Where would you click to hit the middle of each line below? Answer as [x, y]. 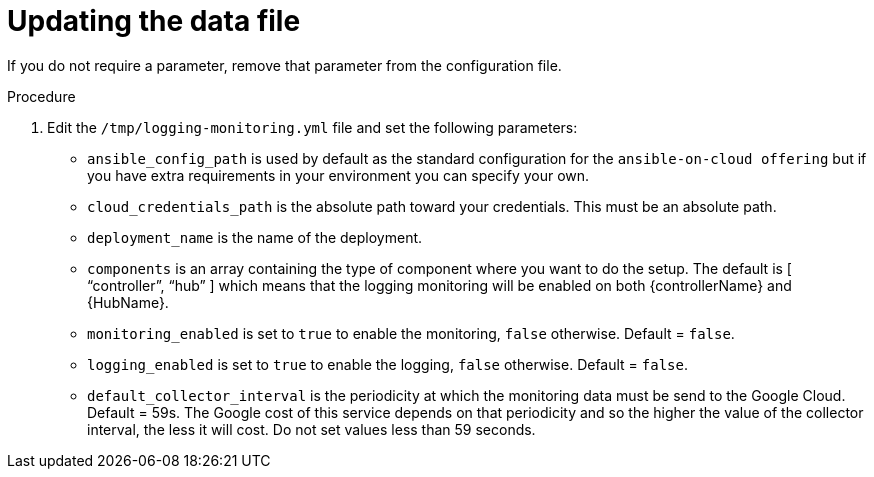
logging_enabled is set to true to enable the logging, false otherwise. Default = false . [388, 364]
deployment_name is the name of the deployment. [255, 237]
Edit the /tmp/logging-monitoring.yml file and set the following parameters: [312, 127]
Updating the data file [154, 21]
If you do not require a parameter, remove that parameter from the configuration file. [284, 65]
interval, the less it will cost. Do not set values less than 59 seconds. [311, 429]
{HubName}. [128, 302]
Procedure [41, 96]
